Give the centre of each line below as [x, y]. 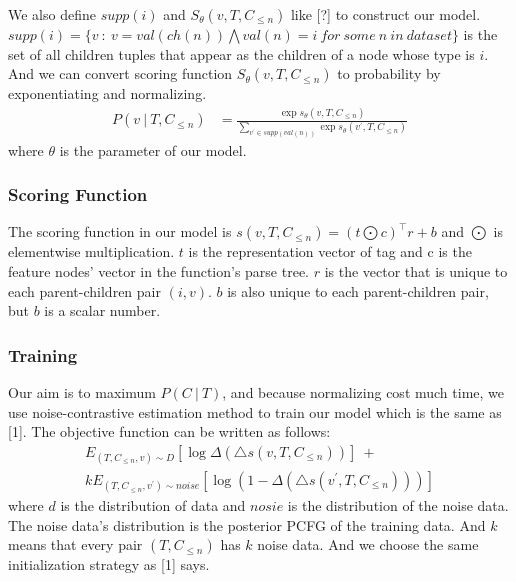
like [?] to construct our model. [385, 14]
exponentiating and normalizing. [107, 93]
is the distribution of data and [153, 505]
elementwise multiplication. [91, 251]
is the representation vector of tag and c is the [330, 251]
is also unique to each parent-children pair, [358, 290]
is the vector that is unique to [416, 270]
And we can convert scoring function [120, 73]
